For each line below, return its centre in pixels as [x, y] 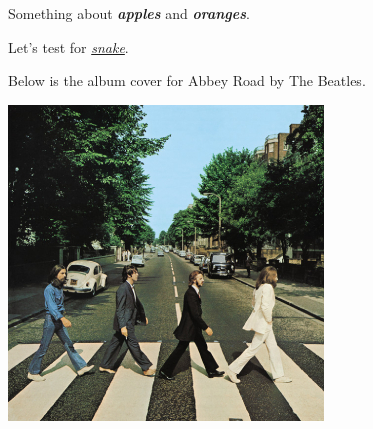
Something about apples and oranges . [129, 13]
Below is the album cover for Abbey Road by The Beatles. [187, 80]
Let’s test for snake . [68, 46]
